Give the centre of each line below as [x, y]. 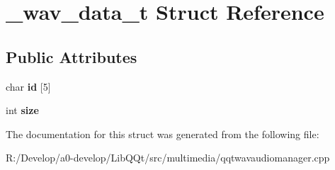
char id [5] [28, 86]
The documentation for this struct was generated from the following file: [163, 134]
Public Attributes [72, 56]
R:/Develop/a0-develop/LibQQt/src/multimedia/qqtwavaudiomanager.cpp [168, 158]
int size [22, 110]
